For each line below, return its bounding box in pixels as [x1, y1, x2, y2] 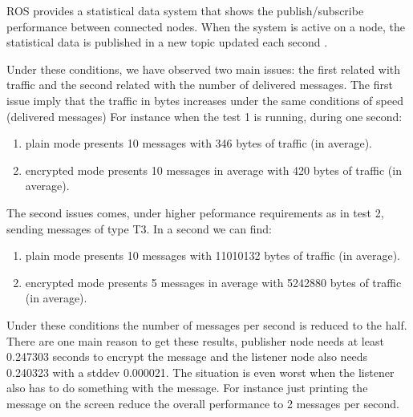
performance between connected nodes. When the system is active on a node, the [6, 18, 405, 34]
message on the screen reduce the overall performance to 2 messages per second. [6, 395, 399, 411]
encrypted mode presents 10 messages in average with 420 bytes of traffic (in [25, 161, 402, 178]
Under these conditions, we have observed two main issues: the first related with [6, 60, 401, 77]
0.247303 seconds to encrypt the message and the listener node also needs [6, 348, 368, 365]
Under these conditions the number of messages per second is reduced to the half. [6, 316, 407, 333]
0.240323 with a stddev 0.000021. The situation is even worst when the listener [6, 363, 395, 380]
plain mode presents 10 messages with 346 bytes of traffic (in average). [25, 135, 372, 152]
